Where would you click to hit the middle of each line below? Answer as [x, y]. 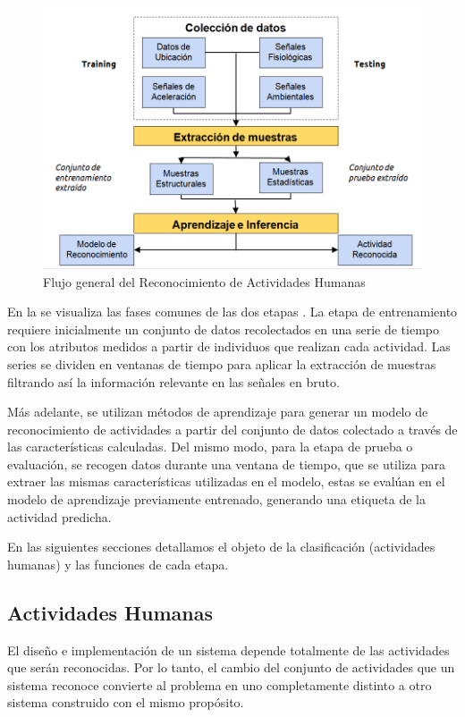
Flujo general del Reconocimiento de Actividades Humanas [204, 281]
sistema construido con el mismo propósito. [126, 702]
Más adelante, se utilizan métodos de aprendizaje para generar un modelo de [218, 412]
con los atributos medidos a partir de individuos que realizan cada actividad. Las [229, 346]
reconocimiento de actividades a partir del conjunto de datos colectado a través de [232, 429]
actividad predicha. [59, 516]
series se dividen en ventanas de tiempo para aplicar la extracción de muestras [222, 363]
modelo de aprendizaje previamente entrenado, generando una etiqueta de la [217, 499]
